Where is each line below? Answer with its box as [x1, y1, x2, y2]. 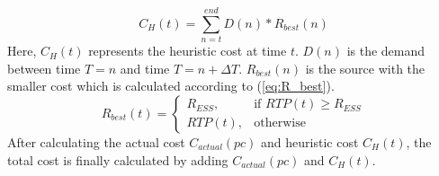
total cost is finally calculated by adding [7, 150, 228, 169]
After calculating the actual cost [7, 132, 185, 151]
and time [120, 58, 170, 77]
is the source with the [305, 58, 426, 77]
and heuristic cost [261, 132, 359, 151]
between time [7, 58, 81, 77]
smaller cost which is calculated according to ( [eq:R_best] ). [7, 76, 335, 95]
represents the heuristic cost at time [88, 41, 287, 60]
